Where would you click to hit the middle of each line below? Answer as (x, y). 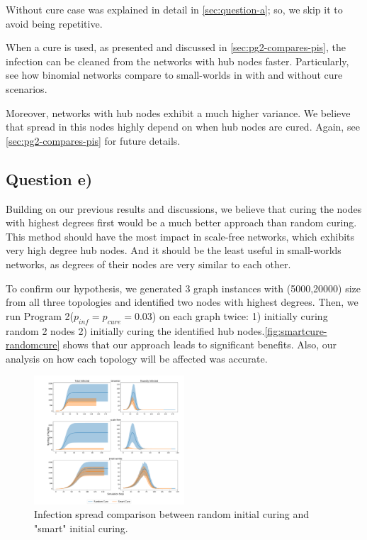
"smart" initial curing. (81, 528)
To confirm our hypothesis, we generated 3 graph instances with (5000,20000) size (183, 288)
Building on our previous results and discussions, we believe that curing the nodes (184, 208)
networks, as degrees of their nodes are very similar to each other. (148, 264)
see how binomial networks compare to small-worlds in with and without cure (174, 75)
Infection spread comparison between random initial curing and (172, 514)
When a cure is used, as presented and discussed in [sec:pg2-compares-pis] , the (176, 47)
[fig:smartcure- (296, 330)
